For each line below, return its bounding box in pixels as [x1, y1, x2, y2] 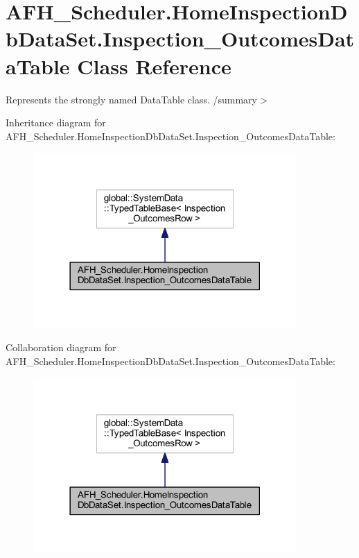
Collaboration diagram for [6, 339, 116, 354]
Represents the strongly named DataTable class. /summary [6, 92, 257, 106]
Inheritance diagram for [6, 115, 106, 130]
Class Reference [77, 51, 231, 80]
